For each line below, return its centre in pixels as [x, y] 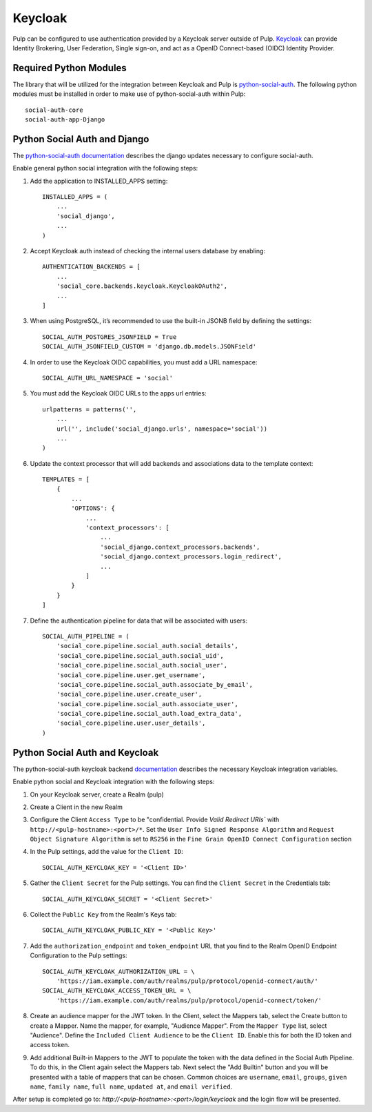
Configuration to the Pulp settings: [79, 955]
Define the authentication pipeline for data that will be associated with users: [139, 621]
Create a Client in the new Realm [76, 807]
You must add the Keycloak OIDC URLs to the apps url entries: [118, 393]
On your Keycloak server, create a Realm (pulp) [97, 794]
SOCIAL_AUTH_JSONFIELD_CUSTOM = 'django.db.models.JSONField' [149, 347]
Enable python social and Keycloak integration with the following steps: [114, 782]
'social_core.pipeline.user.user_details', [131, 723]
